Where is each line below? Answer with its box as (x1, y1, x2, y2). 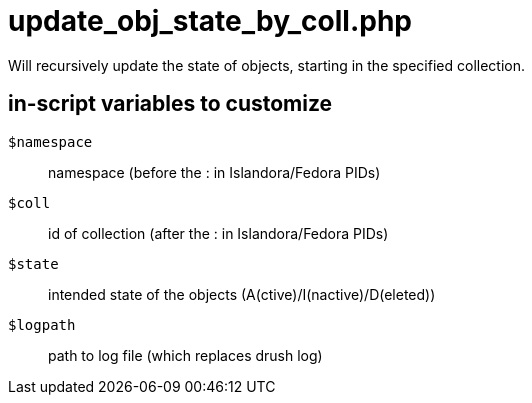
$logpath (8, 316, 76, 333)
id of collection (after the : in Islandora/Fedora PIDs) (48, 224, 389, 242)
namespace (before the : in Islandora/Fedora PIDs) (48, 163, 381, 181)
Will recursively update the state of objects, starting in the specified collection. (8, 56, 525, 74)
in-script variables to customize (8, 91, 333, 117)
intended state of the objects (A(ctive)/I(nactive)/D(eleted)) (48, 285, 436, 303)
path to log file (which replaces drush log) (48, 346, 323, 364)
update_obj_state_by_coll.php (8, 4, 413, 38)
